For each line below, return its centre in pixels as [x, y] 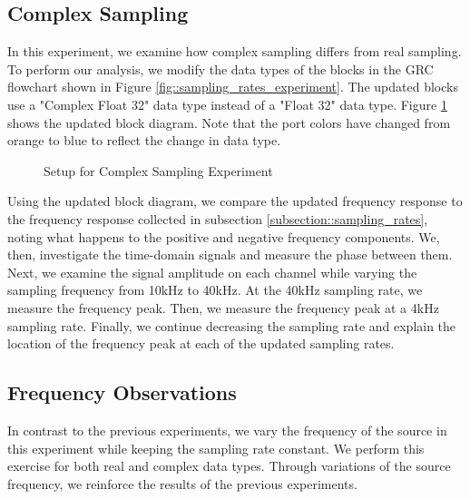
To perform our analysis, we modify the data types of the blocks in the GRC [220, 68]
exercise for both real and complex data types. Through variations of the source [229, 466]
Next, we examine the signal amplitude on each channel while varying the [212, 272]
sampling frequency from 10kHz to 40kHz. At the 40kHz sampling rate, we [215, 290]
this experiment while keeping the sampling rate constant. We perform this [216, 448]
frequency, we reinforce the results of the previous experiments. [182, 483]
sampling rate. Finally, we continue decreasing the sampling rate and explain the [232, 325]
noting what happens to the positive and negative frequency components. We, [224, 236]
